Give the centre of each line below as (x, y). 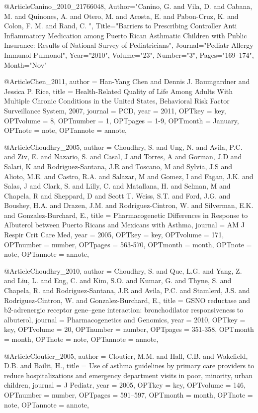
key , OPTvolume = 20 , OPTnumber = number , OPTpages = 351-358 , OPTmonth (129, 329)
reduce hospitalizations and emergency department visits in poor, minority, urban (128, 375)
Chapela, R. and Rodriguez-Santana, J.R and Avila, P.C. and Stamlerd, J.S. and (127, 290)
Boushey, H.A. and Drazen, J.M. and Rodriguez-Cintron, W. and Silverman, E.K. (129, 205)
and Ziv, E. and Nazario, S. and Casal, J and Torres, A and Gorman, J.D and (123, 156)
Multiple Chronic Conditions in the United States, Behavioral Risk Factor (117, 101)
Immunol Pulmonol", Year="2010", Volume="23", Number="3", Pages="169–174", (129, 54)
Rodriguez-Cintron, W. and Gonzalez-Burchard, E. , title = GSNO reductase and (127, 300)
